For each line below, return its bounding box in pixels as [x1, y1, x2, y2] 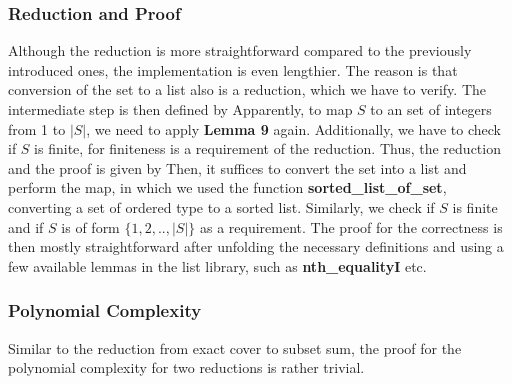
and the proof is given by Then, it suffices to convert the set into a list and [8, 157, 467, 178]
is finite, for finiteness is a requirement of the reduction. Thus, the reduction [34, 138, 501, 159]
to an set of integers [370, 99, 492, 119]
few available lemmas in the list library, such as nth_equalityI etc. [8, 255, 427, 276]
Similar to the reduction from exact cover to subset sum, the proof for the [8, 337, 462, 358]
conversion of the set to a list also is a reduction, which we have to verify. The [8, 79, 487, 100]
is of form [61, 216, 120, 237]
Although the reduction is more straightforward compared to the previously [8, 40, 472, 61]
